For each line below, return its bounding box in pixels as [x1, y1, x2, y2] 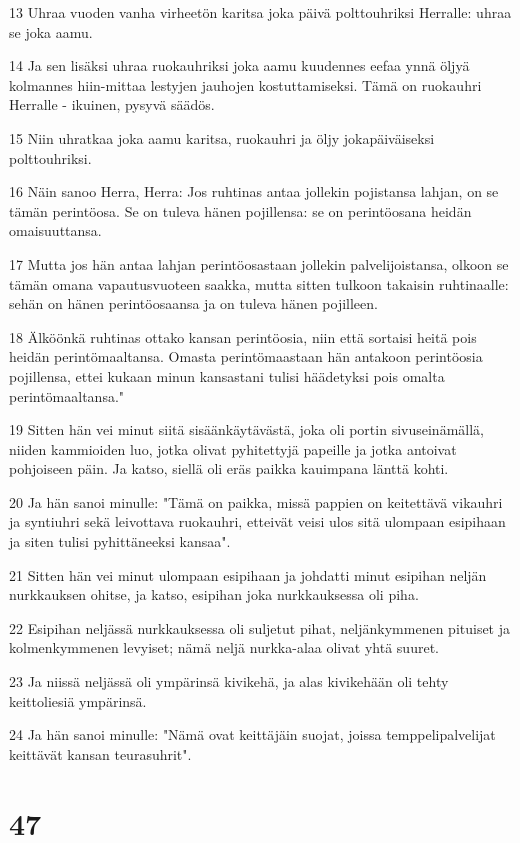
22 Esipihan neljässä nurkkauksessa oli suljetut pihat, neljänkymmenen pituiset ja [9, 617, 511, 638]
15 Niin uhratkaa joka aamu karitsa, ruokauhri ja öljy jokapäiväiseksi [9, 127, 435, 148]
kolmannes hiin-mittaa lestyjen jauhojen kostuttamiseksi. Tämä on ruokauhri [9, 74, 482, 95]
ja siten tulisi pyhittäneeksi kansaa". [9, 531, 231, 552]
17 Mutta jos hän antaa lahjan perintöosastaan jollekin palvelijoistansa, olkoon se [9, 253, 509, 274]
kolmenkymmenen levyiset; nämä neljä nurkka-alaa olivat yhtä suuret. [9, 637, 439, 658]
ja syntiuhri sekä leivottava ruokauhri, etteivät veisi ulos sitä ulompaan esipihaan [9, 511, 506, 532]
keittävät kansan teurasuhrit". [9, 743, 192, 764]
